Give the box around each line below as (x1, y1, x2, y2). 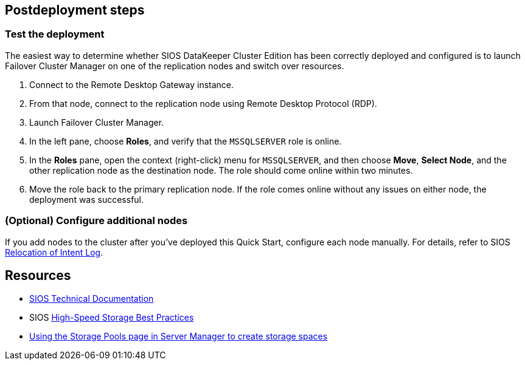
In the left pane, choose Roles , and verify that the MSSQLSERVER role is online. (29, 135, 342, 146)
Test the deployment (5, 28, 105, 41)
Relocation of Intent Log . (5, 247, 103, 258)
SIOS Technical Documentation (29, 293, 154, 304)
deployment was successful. (29, 194, 144, 205)
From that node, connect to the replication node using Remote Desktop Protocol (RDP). (29, 98, 377, 109)
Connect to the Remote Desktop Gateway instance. (29, 79, 234, 90)
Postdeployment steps (5, 2, 145, 18)
